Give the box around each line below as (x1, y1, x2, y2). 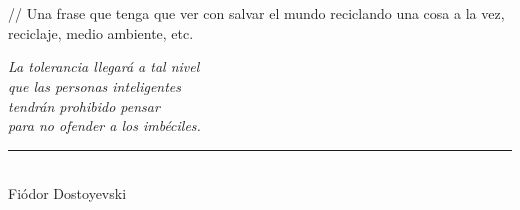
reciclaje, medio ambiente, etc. (8, 22, 194, 43)
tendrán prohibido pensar (8, 95, 160, 116)
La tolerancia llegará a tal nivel (8, 56, 200, 77)
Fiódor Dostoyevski (8, 183, 127, 204)
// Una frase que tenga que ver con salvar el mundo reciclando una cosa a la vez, (8, 3, 505, 24)
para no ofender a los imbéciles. (8, 115, 201, 136)
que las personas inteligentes (8, 75, 182, 96)
